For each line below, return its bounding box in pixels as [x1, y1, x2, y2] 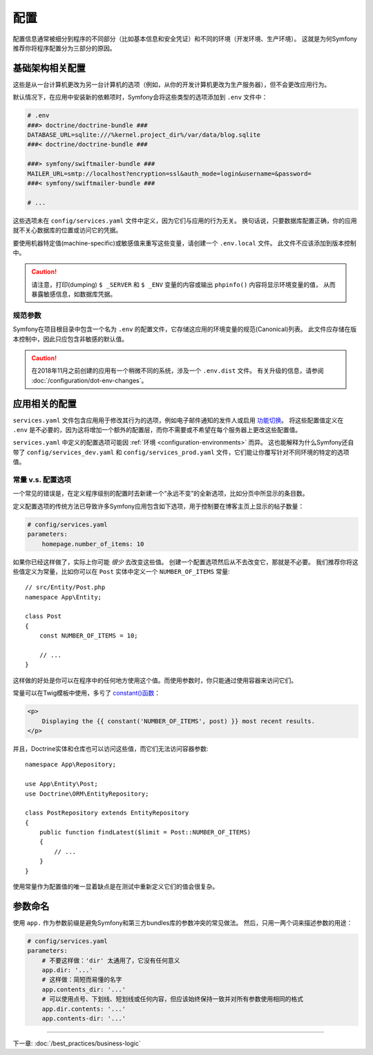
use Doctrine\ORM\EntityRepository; [25, 790, 149, 798]
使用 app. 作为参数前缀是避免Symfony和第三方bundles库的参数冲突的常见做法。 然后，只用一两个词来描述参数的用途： [12, 918, 353, 926]
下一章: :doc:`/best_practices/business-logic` [12, 1039, 141, 1047]
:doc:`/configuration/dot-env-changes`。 [31, 376, 148, 384]
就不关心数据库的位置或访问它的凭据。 [12, 226, 122, 234]
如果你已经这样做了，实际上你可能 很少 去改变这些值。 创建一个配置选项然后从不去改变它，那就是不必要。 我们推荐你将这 [12, 557, 358, 566]
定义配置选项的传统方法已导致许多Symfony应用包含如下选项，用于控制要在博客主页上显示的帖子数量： [12, 502, 305, 510]
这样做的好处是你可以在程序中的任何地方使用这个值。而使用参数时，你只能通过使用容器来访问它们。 [12, 676, 297, 684]
